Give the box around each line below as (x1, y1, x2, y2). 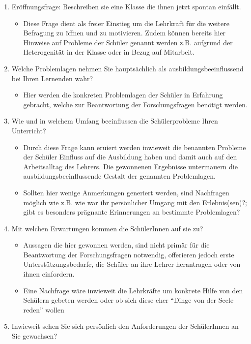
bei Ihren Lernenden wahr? (11, 73, 93, 83)
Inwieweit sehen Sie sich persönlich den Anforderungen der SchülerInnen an (11, 321, 239, 331)
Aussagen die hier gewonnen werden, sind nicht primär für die (23, 240, 210, 250)
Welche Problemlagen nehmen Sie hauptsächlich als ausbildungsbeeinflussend (11, 63, 244, 73)
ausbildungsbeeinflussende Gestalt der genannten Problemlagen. (23, 171, 216, 181)
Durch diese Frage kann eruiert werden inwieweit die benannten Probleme (23, 142, 246, 152)
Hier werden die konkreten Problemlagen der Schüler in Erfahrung (23, 90, 223, 100)
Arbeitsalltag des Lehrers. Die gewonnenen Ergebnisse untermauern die (23, 161, 238, 171)
